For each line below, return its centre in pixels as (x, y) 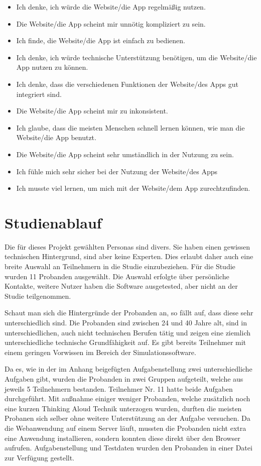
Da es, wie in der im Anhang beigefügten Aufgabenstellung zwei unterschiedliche (128, 369)
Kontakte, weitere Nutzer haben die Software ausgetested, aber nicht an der (121, 286)
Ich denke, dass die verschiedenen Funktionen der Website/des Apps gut (127, 84)
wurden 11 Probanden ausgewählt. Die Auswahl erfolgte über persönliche (117, 276)
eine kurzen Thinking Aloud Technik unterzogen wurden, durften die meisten (123, 408)
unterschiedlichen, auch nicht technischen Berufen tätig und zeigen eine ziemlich (128, 332)
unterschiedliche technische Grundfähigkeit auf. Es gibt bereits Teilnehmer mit (125, 342)
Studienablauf (53, 222)
